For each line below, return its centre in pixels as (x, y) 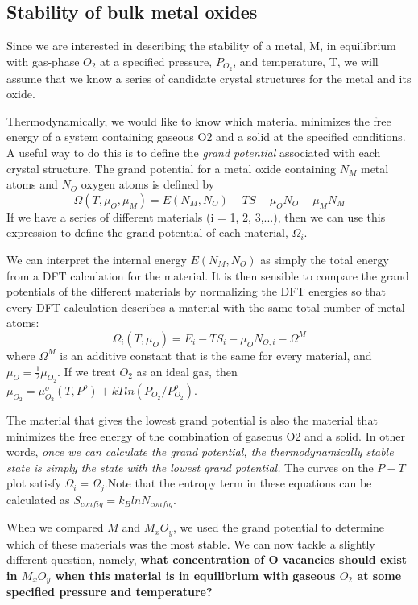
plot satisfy (34, 483)
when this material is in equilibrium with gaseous (195, 575)
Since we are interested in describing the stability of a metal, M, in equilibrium (201, 46)
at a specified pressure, (156, 61)
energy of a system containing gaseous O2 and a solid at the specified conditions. (206, 137)
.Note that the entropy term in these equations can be (238, 483)
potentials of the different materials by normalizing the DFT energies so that (197, 291)
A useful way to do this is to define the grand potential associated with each (194, 153)
